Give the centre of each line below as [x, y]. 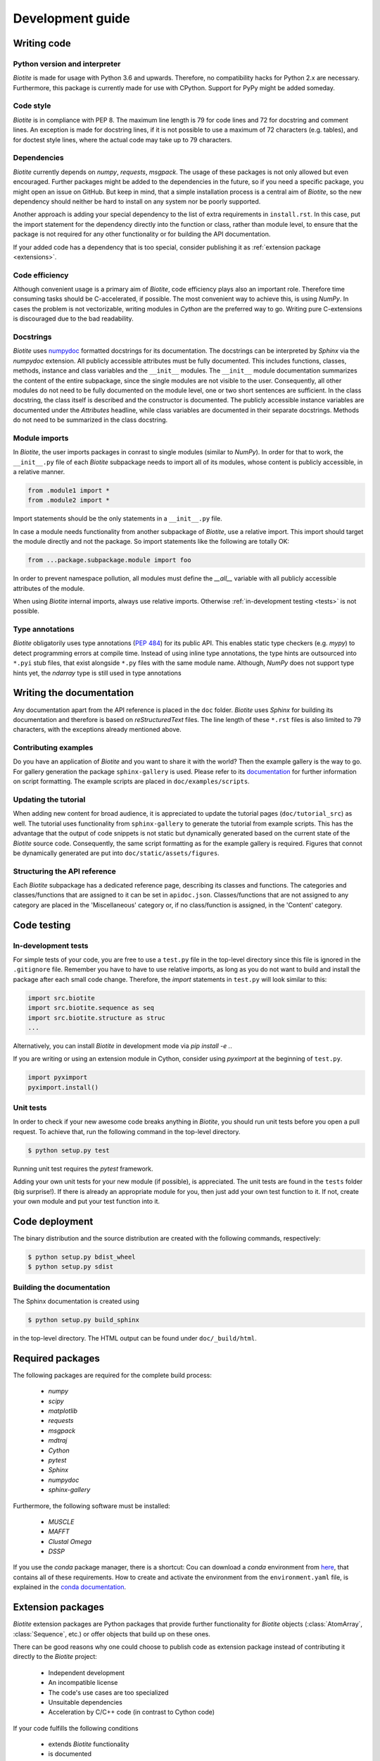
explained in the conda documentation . [70, 1587]
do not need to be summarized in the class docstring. [90, 420]
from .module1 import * [69, 490]
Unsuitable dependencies [85, 1702]
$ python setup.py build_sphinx [84, 1320]
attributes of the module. [49, 588]
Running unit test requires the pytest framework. [83, 1169]
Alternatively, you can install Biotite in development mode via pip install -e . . [122, 1045]
